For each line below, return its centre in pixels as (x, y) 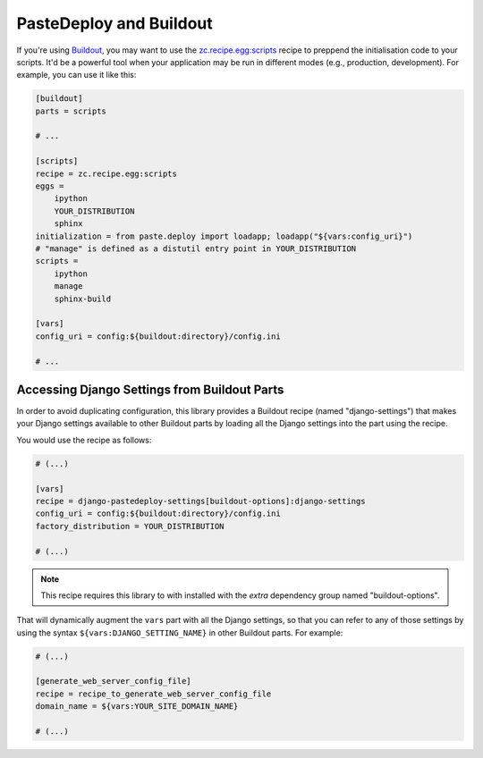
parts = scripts (71, 111)
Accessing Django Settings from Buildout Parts (150, 389)
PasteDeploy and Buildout (115, 23)
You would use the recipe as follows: (84, 440)
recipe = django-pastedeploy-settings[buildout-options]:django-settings (200, 501)
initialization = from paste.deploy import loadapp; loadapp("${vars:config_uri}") (224, 236)
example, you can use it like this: (76, 75)
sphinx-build (83, 299)
